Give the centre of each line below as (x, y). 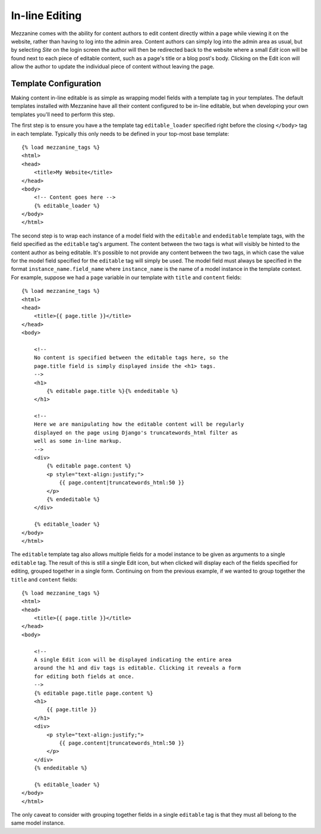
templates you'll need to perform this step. (63, 114)
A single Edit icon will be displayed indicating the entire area (133, 660)
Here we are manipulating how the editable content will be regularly (139, 424)
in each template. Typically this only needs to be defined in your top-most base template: (120, 133)
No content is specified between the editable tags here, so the (131, 358)
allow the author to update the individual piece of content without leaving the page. (113, 67)
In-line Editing (46, 15)
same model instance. (38, 823)
